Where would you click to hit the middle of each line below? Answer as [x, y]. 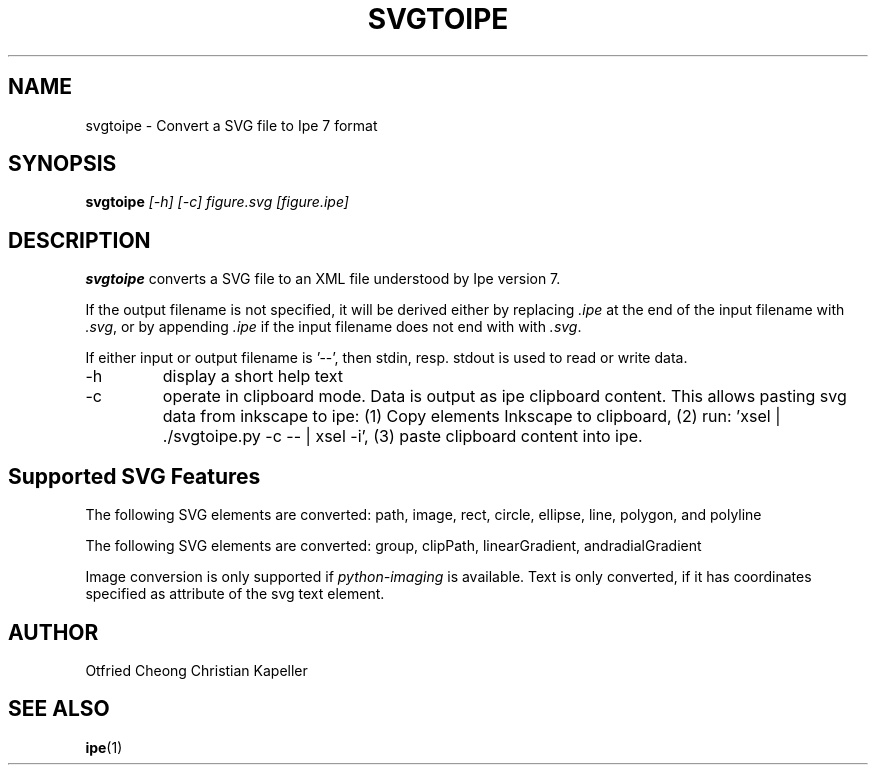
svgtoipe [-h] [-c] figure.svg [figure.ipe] [217, 202]
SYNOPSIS [62, 164]
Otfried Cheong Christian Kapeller [196, 670]
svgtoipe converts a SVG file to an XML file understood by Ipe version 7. [323, 279]
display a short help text [253, 376]
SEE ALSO [59, 709]
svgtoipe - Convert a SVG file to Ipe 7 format [231, 125]
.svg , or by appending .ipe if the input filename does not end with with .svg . [333, 327]
